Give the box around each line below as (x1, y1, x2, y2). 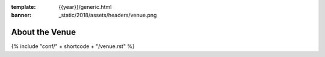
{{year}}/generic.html (58, 4, 112, 10)
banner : (11, 12, 32, 19)
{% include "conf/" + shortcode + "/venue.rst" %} (11, 43, 135, 50)
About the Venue (11, 27, 76, 37)
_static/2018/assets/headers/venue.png (58, 12, 157, 19)
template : (11, 4, 36, 10)
